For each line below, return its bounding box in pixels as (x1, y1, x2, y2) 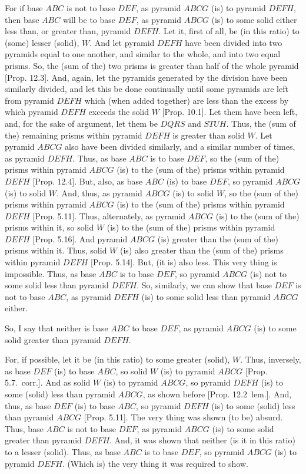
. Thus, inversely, (240, 353, 301, 366)
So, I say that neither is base (5, 322, 108, 334)
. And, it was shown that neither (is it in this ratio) (109, 434, 295, 446)
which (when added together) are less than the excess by (84, 94, 289, 106)
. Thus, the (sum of (226, 117, 296, 129)
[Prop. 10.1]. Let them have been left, (162, 106, 298, 118)
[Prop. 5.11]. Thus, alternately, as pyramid (32, 209, 186, 222)
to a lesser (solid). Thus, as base (5, 445, 121, 457)
